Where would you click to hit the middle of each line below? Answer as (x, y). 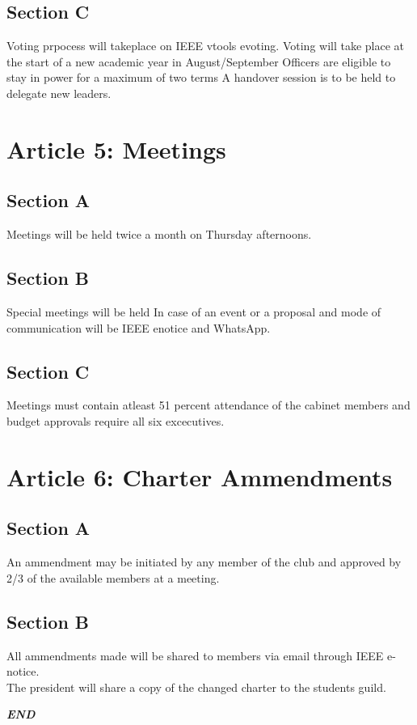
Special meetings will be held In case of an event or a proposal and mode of (194, 311)
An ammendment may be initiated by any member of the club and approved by (204, 562)
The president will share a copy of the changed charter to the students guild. (196, 687)
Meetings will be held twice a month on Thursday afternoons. (159, 234)
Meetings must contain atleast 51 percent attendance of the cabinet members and (208, 405)
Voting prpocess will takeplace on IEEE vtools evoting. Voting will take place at (206, 46)
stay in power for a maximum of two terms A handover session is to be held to (201, 77)
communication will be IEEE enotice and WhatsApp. (139, 327)
